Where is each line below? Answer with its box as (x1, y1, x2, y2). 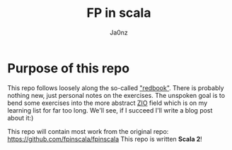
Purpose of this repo (7, 60, 129, 76)
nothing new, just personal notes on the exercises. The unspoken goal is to (7, 91, 225, 99)
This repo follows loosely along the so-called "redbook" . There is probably (7, 83, 224, 92)
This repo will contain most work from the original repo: (7, 127, 169, 135)
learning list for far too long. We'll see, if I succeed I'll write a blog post (7, 106, 213, 114)
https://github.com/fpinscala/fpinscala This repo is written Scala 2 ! (7, 135, 203, 143)
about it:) (7, 113, 34, 122)
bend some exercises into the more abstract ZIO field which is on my (7, 99, 208, 107)
